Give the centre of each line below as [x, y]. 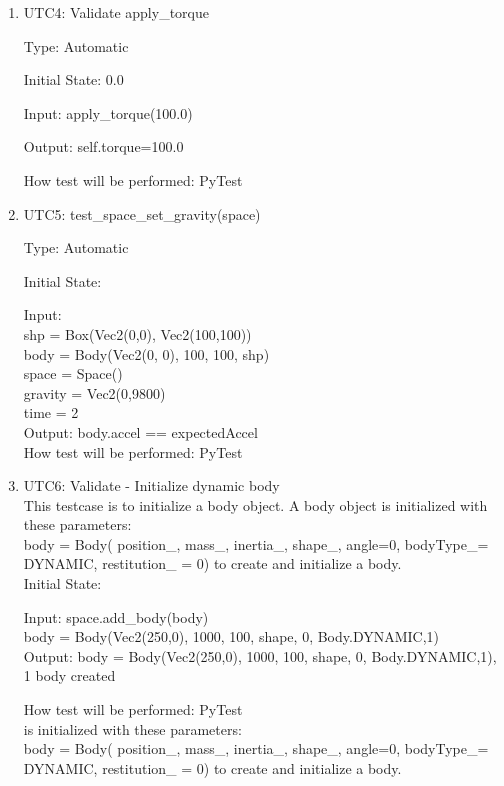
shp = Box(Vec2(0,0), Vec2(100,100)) [137, 333]
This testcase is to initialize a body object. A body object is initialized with [255, 504]
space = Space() [73, 373]
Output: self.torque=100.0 [103, 146]
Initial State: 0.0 [73, 79]
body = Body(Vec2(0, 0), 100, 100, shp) [146, 353]
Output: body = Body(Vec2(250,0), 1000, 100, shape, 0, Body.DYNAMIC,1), [260, 655]
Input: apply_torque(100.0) [108, 112]
